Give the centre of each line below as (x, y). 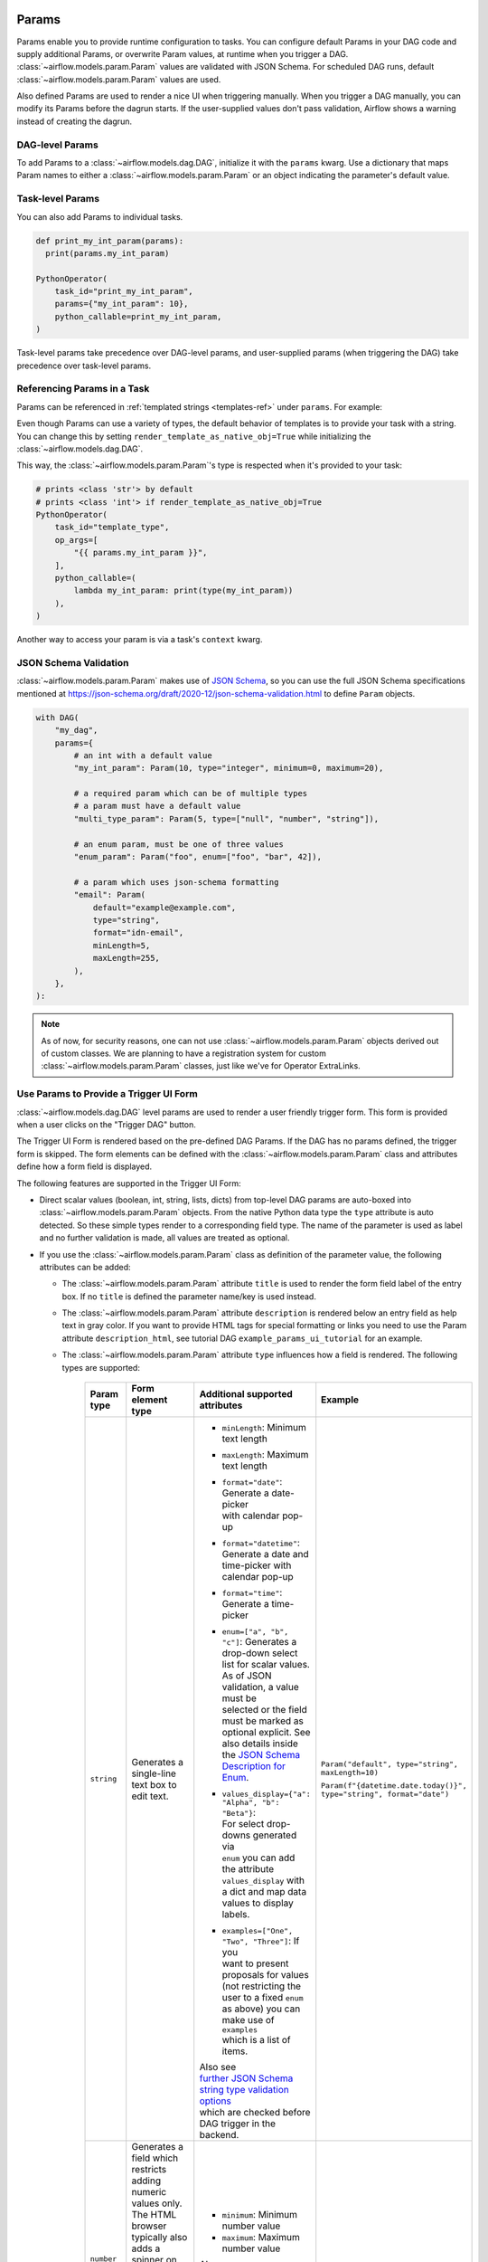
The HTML (154, 2215)
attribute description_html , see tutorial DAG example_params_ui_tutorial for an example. (242, 1338)
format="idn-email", (138, 933)
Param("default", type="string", (389, 1764)
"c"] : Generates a (259, 1642)
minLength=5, (122, 945)
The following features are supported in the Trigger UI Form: (129, 1183)
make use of (248, 2020)
